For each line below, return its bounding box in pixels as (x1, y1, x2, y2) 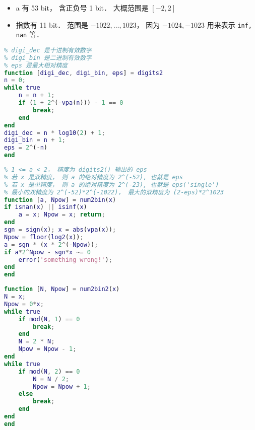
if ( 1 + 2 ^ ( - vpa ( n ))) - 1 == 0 (18, 99, 123, 107)
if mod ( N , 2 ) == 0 (18, 368, 80, 375)
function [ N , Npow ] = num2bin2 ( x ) (4, 285, 120, 293)
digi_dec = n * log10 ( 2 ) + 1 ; (4, 129, 105, 136)
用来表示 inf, (207, 19, 252, 30)
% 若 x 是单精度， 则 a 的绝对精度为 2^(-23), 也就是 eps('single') (4, 181, 219, 188)
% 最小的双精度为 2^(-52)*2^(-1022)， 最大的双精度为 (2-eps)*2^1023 (4, 188, 224, 196)
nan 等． (16, 29, 43, 40)
